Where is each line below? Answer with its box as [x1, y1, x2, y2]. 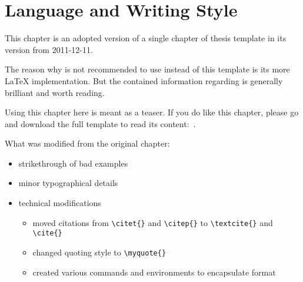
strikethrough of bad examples [18, 157, 128, 169]
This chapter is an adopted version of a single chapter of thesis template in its [5, 32, 287, 44]
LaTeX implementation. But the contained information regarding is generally [5, 74, 283, 87]
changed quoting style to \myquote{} [32, 245, 167, 258]
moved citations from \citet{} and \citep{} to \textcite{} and [32, 216, 273, 228]
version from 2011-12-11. [5, 43, 93, 55]
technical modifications [18, 197, 101, 209]
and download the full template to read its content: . [5, 117, 196, 130]
